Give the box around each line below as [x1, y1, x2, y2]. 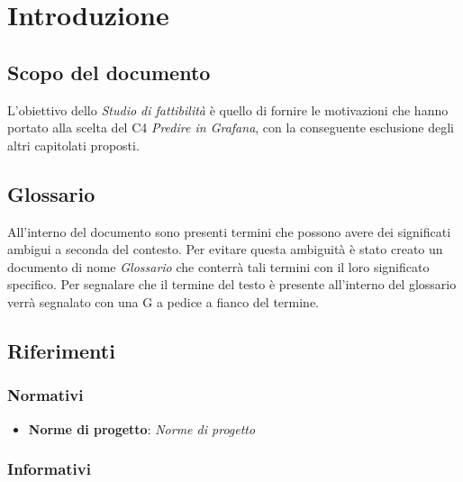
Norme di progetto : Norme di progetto [28, 419, 256, 438]
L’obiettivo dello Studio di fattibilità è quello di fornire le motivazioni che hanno [7, 100, 449, 119]
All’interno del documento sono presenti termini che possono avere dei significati [7, 222, 451, 241]
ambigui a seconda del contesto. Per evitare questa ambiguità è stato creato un [7, 240, 443, 259]
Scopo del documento [7, 58, 211, 86]
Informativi [7, 458, 91, 480]
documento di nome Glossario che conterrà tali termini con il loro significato [7, 257, 430, 276]
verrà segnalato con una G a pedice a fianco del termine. [7, 292, 319, 311]
